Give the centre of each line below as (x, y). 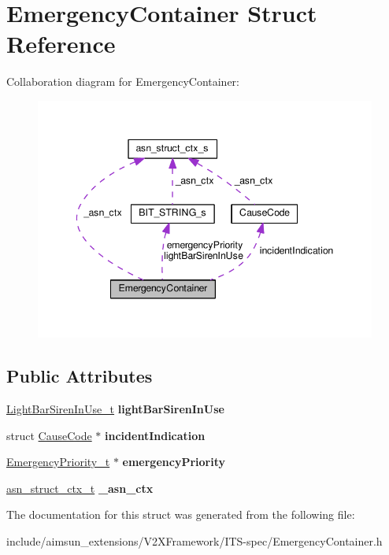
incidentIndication (155, 435)
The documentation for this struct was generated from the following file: (181, 514)
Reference (61, 44)
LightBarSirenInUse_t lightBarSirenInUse (115, 409)
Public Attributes (80, 376)
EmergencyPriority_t (58, 462)
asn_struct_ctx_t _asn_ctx (80, 488)
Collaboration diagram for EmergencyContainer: (123, 81)
